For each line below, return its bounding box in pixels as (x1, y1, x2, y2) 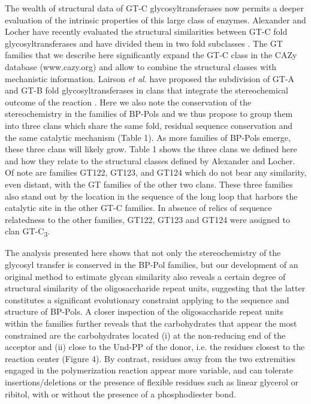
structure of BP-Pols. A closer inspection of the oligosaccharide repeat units (5, 305, 283, 318)
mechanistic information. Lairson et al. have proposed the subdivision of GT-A (5, 72, 295, 85)
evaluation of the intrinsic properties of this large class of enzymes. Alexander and (5, 13, 306, 26)
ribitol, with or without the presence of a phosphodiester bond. (5, 387, 236, 400)
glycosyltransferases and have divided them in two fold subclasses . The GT (5, 37, 283, 49)
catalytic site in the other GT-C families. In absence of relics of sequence (5, 201, 272, 214)
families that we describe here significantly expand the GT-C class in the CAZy (5, 49, 297, 61)
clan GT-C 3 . (5, 225, 50, 239)
